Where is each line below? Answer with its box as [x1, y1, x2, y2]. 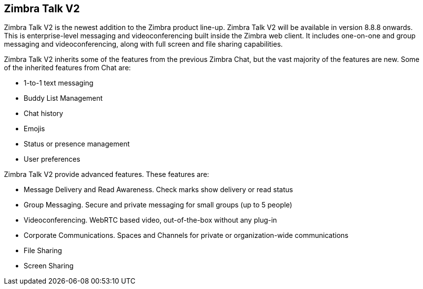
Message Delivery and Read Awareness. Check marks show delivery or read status [24, 185, 293, 194]
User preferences [24, 155, 80, 164]
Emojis [24, 124, 45, 133]
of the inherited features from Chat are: [4, 63, 131, 72]
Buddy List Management [24, 94, 103, 103]
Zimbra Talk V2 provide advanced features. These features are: [4, 170, 209, 179]
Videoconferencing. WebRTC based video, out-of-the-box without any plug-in [24, 216, 277, 225]
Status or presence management [24, 140, 130, 148]
